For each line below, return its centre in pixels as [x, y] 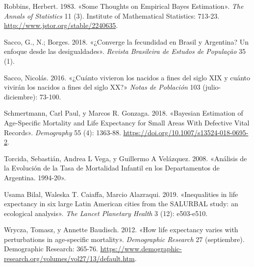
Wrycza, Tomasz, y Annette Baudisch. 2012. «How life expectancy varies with [121, 230]
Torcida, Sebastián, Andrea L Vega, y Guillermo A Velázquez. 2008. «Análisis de [126, 158]
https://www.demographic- [141, 249]
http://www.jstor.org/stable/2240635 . [61, 25]
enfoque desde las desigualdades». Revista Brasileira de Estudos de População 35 [125, 51]
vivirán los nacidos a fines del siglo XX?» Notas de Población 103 [102, 87]
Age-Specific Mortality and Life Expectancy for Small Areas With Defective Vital [127, 122]
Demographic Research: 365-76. [51, 249]
